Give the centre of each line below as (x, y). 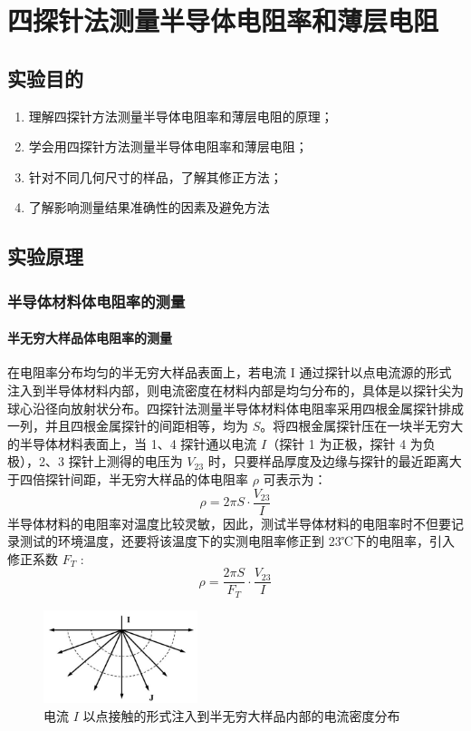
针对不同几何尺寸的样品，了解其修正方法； (155, 176)
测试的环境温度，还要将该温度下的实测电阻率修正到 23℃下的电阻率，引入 (237, 541)
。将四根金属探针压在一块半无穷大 (362, 426)
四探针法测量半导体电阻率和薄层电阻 (223, 20)
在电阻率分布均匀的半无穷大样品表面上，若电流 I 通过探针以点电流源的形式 (230, 372)
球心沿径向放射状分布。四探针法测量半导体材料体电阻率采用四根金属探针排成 (235, 408)
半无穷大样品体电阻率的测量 (90, 338)
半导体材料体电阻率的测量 (96, 301)
